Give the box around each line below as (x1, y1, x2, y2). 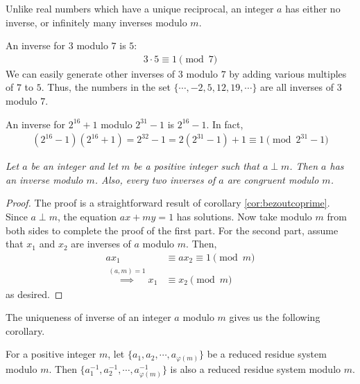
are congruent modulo (227, 172, 319, 186)
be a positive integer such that (133, 159, 259, 173)
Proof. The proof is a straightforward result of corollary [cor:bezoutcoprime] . (6, 195, 330, 210)
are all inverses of (260, 80, 334, 94)
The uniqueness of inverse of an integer (6, 310, 171, 324)
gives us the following (229, 310, 320, 324)
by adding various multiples (229, 66, 347, 80)
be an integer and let (31, 159, 119, 173)
